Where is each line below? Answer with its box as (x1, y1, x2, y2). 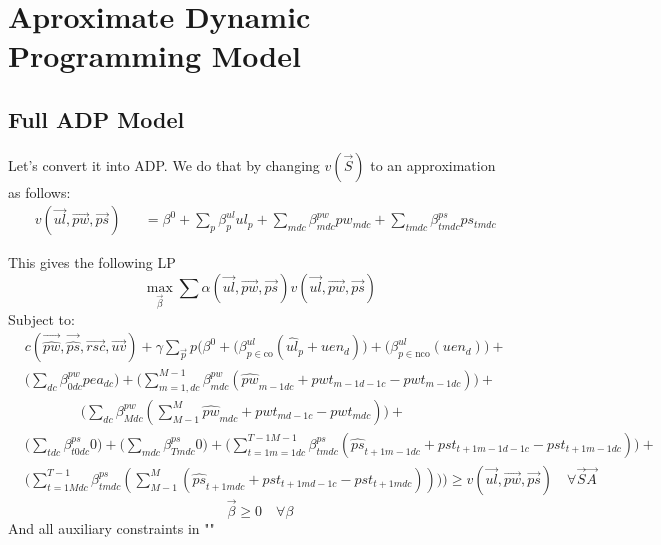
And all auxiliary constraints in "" (8, 518, 215, 539)
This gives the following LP (8, 252, 176, 273)
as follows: (8, 181, 71, 202)
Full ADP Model (8, 103, 185, 134)
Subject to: (8, 308, 75, 329)
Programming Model (8, 35, 301, 76)
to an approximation (370, 154, 496, 175)
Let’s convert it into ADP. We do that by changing (8, 154, 320, 175)
